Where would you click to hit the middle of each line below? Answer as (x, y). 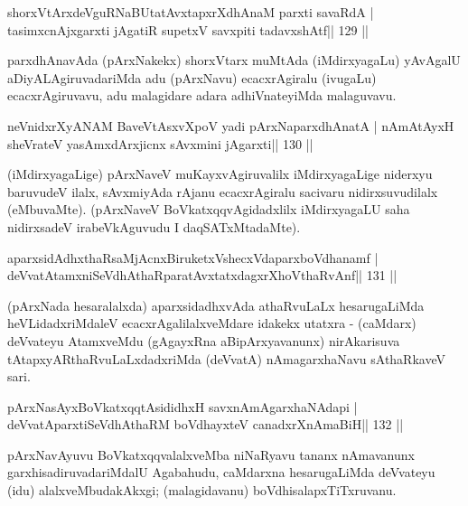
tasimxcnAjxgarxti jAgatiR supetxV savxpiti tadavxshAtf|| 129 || (188, 29)
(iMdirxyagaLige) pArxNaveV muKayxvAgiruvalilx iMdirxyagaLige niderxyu (220, 174)
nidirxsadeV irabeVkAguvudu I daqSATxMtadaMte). (154, 226)
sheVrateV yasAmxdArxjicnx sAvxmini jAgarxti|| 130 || (160, 143)
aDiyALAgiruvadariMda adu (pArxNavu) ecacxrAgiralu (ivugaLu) (192, 77)
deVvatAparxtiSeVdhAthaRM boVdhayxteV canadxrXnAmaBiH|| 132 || (206, 424)
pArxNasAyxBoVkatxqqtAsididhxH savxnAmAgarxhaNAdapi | (183, 406)
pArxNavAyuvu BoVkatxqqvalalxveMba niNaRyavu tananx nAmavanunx (211, 454)
